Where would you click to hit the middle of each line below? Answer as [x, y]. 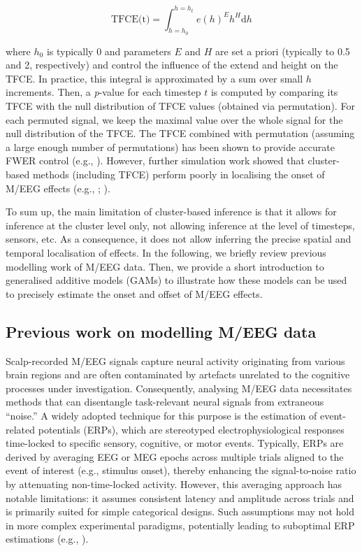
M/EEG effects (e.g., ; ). [58, 188]
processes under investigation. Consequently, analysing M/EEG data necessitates [179, 388]
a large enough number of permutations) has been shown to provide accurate [170, 146]
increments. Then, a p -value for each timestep [103, 92]
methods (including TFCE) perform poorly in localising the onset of [179, 174]
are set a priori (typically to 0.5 [283, 51]
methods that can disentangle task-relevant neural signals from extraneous [165, 402]
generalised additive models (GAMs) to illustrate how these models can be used [176, 280]
